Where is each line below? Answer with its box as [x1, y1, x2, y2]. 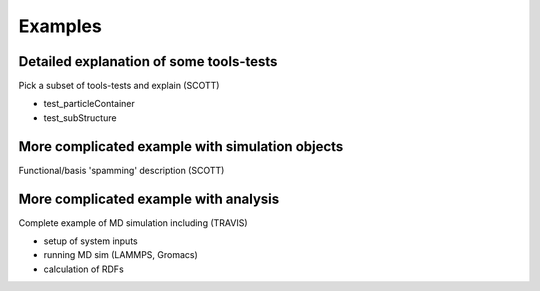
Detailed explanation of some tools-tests [18, 53, 278, 70]
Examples [18, 15, 102, 37]
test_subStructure [43, 111, 117, 124]
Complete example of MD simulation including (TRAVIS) [18, 216, 249, 229]
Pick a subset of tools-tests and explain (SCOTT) [18, 80, 220, 92]
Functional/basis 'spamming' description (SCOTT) [18, 164, 225, 176]
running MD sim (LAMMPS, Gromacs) [43, 249, 199, 261]
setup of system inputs [43, 235, 139, 247]
